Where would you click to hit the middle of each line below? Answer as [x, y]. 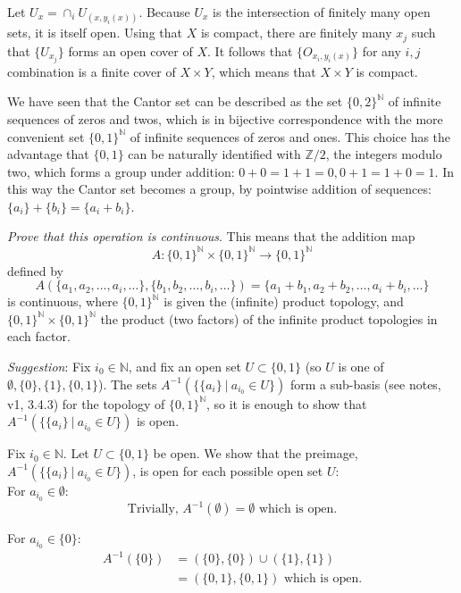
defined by [36, 270]
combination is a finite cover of [92, 71]
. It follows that [250, 50]
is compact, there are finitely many [296, 33]
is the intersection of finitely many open [322, 12]
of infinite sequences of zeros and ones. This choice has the [290, 136]
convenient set [46, 136]
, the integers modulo [384, 154]
